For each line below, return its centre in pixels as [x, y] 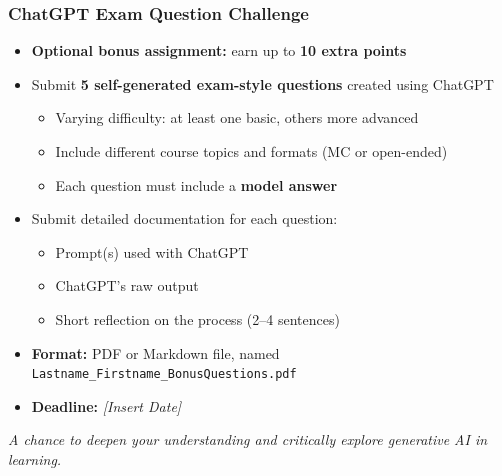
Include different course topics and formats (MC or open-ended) [251, 151]
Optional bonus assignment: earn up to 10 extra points [219, 50]
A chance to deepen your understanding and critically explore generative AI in [248, 439]
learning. [35, 459]
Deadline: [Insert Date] [106, 405]
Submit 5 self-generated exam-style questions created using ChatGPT [262, 83]
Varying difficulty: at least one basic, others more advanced [237, 117]
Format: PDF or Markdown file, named [155, 352]
